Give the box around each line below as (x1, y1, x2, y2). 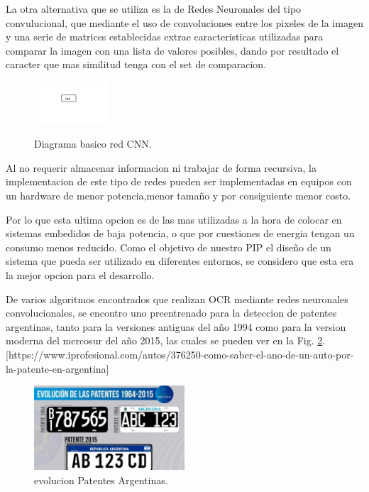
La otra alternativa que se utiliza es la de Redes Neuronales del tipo (6, 1, 302, 16)
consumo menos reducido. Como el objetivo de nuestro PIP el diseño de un (6, 239, 331, 254)
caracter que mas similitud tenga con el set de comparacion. (6, 57, 267, 72)
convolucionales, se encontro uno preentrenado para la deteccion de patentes (6, 305, 337, 320)
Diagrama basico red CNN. (34, 136, 152, 151)
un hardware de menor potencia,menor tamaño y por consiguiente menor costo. (6, 187, 351, 202)
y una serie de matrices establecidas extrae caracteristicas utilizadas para (6, 29, 324, 44)
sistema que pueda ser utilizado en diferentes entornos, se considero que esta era (6, 253, 354, 268)
